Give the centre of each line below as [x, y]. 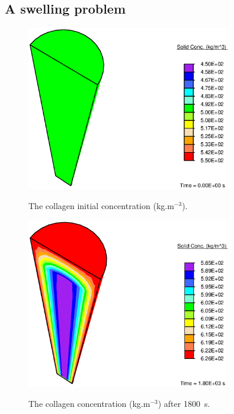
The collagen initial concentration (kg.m [101, 206]
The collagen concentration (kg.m [89, 403]
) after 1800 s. [184, 403]
